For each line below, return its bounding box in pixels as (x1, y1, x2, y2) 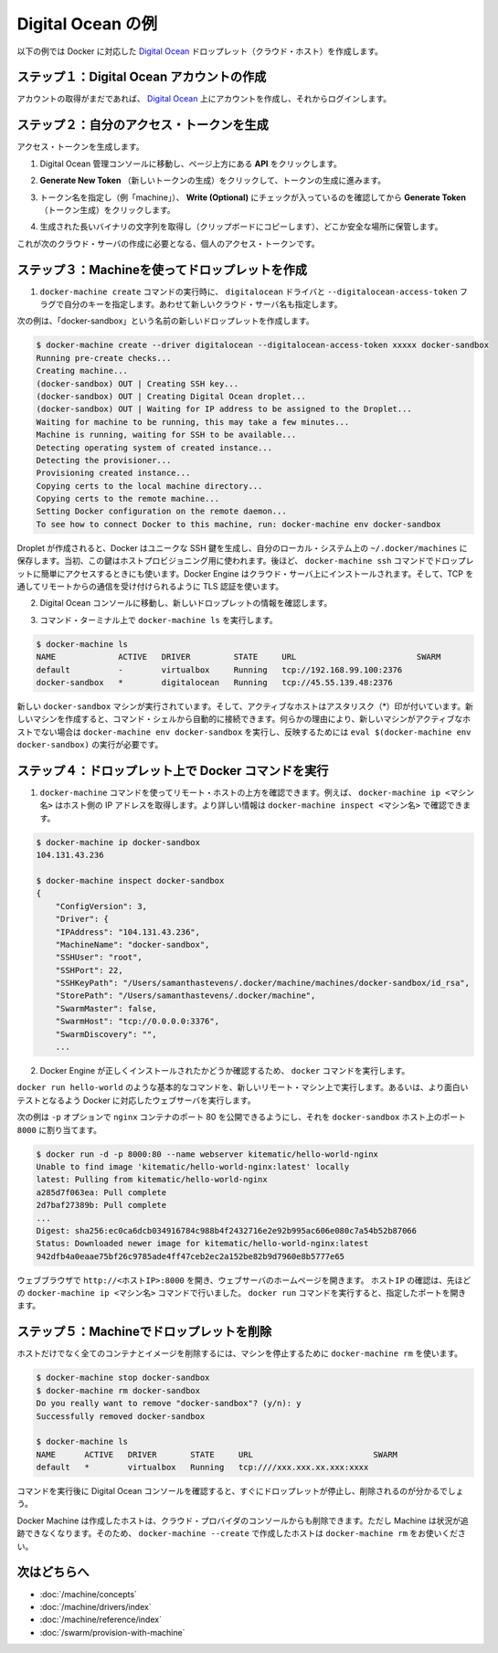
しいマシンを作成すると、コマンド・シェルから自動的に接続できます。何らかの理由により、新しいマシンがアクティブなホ (16, 714, 471, 725)
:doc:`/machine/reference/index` (39, 1614, 162, 1626)
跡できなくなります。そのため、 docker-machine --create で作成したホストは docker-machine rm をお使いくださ (16, 1528, 466, 1539)
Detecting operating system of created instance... (36, 442, 273, 452)
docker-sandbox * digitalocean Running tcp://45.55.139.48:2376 (36, 677, 393, 687)
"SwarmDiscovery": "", (55, 1029, 157, 1039)
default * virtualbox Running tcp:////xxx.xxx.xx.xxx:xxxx (36, 1462, 369, 1473)
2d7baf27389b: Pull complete (36, 1200, 167, 1211)
